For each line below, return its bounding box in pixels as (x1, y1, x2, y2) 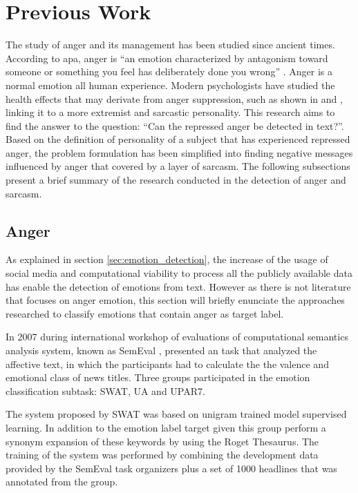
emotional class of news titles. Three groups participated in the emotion (6, 370, 310, 385)
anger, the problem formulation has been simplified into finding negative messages (6, 145, 353, 159)
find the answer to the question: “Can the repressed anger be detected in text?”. (6, 118, 344, 133)
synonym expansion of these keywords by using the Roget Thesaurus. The (6, 434, 319, 448)
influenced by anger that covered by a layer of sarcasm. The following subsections (6, 159, 350, 173)
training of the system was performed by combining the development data (6, 447, 319, 462)
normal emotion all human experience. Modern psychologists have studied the (6, 77, 335, 92)
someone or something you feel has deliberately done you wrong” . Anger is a (6, 64, 332, 79)
